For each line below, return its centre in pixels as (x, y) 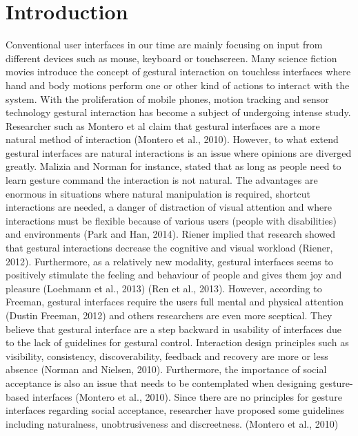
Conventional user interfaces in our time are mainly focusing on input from (164, 45)
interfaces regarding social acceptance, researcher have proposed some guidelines (175, 410)
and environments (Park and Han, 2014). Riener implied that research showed (170, 234)
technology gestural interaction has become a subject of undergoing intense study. (178, 112)
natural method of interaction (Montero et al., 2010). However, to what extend (172, 139)
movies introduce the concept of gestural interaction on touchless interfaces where (178, 72)
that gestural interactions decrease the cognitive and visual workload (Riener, (169, 248)
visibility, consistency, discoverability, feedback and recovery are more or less (167, 356)
